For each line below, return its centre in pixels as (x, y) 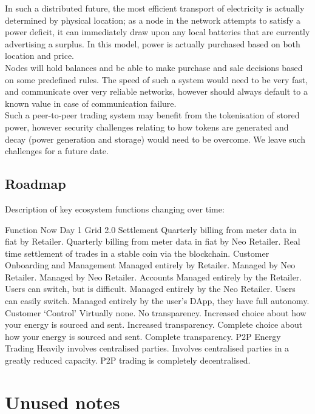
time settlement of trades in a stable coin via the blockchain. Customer (137, 253)
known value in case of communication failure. (91, 103)
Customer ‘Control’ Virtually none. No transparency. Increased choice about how (156, 312)
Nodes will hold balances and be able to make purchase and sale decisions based (154, 67)
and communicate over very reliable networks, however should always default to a (156, 91)
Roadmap (36, 184)
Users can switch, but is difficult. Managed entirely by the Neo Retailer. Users (150, 289)
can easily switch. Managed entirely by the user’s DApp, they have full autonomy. (157, 301)
